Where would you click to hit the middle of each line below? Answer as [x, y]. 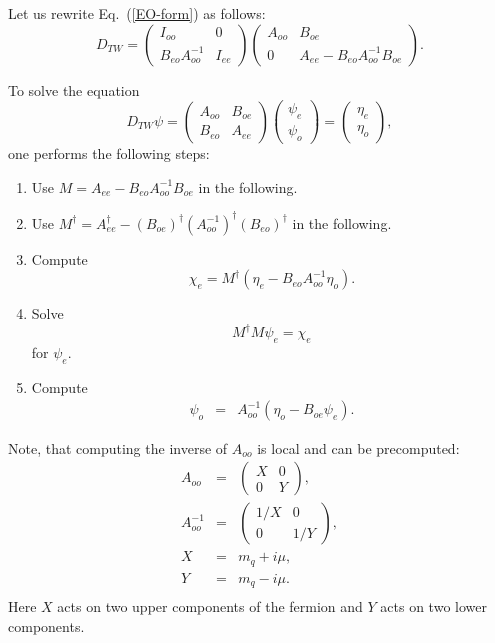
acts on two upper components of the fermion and [210, 606]
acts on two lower [433, 606]
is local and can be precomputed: [358, 447]
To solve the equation [74, 89]
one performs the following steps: [109, 152]
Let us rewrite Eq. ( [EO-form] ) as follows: [137, 13]
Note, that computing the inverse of [118, 447]
